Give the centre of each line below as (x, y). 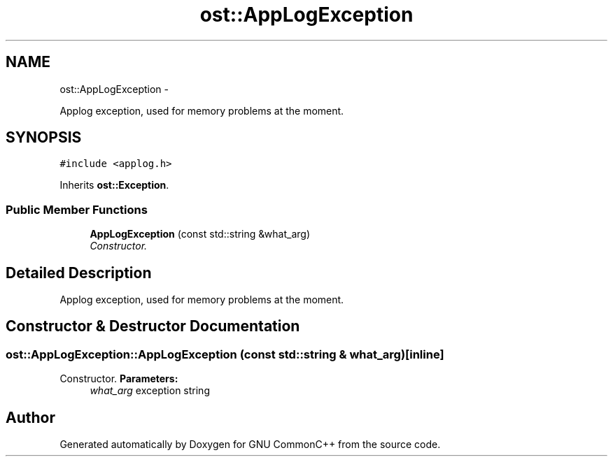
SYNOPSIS (44, 138)
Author (30, 417)
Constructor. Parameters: (119, 379)
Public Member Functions (77, 209)
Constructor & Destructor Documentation (153, 326)
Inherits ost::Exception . (114, 185)
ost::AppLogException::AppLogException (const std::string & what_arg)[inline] (225, 354)
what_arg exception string (150, 391)
